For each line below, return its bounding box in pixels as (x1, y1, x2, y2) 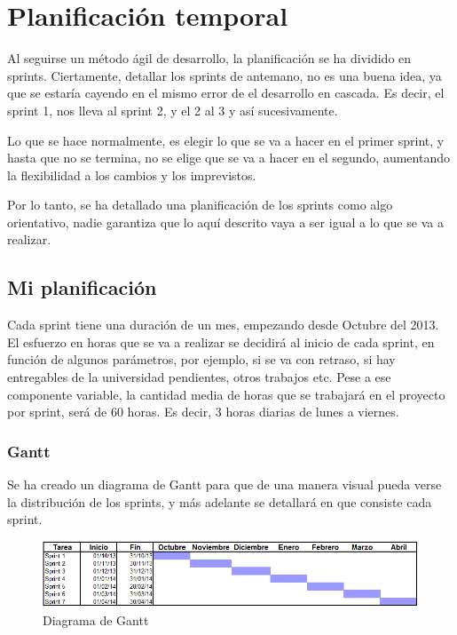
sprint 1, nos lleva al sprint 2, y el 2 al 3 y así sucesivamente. (7, 100, 338, 119)
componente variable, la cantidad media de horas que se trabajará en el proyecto (7, 385, 445, 403)
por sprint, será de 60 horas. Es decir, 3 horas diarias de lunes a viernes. (7, 402, 399, 421)
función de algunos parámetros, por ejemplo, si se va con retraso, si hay (7, 350, 396, 369)
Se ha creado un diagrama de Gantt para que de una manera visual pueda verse (7, 475, 442, 494)
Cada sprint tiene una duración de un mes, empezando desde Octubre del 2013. (7, 315, 439, 334)
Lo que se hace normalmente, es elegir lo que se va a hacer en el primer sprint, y (7, 131, 445, 149)
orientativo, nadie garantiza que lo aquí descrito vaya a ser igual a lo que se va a (7, 212, 444, 231)
